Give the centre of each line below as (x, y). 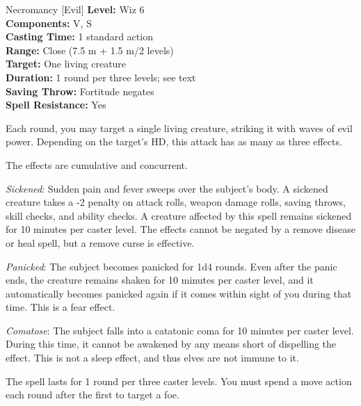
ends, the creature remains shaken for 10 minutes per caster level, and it (160, 280)
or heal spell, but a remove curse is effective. (100, 242)
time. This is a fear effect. (61, 307)
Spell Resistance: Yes (56, 105)
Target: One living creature (66, 64)
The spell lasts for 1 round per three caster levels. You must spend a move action (179, 381)
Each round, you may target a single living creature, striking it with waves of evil (179, 128)
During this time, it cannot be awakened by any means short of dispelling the (171, 344)
